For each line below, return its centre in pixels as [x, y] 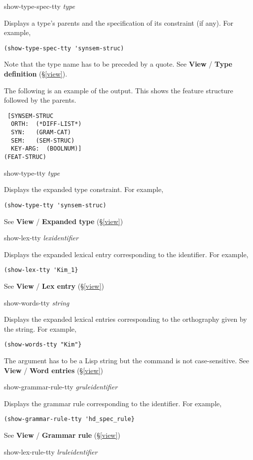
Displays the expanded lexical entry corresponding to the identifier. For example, [126, 254]
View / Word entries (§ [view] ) [54, 370]
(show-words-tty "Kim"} [43, 345]
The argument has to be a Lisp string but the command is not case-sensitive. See [126, 361]
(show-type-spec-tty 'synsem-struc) [64, 48]
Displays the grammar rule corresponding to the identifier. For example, [113, 403]
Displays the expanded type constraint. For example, [84, 189]
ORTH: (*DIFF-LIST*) [46, 124]
